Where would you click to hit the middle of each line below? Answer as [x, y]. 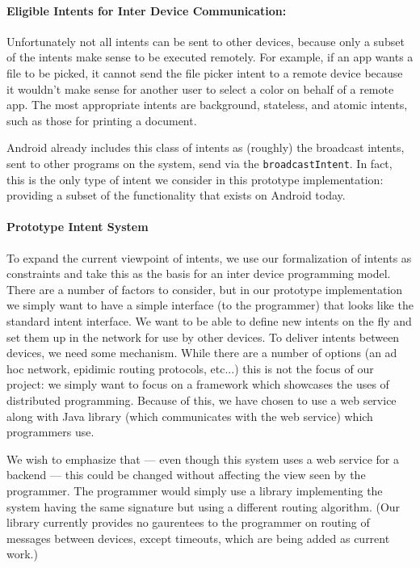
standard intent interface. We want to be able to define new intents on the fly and [209, 320]
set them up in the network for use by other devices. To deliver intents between [203, 337]
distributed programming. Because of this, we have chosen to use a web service [202, 400]
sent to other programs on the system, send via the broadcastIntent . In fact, [199, 163]
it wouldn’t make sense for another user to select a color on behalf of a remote [200, 88]
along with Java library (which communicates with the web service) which [190, 416]
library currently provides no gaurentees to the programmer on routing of [188, 522]
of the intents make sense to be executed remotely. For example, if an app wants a [210, 57]
